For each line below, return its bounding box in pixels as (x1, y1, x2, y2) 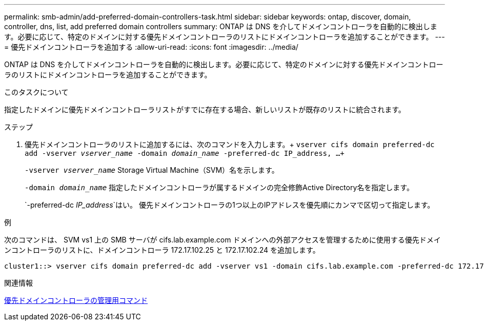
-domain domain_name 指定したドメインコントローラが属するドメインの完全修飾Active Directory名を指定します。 (25, 183, 414, 192)
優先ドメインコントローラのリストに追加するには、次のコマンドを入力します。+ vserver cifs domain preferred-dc (25, 140, 435, 149)
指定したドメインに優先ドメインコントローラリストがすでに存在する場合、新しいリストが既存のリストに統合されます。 (4, 105, 406, 114)
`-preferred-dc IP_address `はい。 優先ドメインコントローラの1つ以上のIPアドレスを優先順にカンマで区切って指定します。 (25, 200, 435, 209)
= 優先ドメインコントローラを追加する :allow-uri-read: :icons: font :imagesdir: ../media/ (4, 43, 298, 51)
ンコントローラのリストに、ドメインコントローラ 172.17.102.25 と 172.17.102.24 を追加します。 (4, 246, 320, 254)
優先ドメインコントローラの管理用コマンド (4, 296, 148, 304)
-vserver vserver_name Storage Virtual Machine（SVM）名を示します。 (25, 166, 279, 174)
